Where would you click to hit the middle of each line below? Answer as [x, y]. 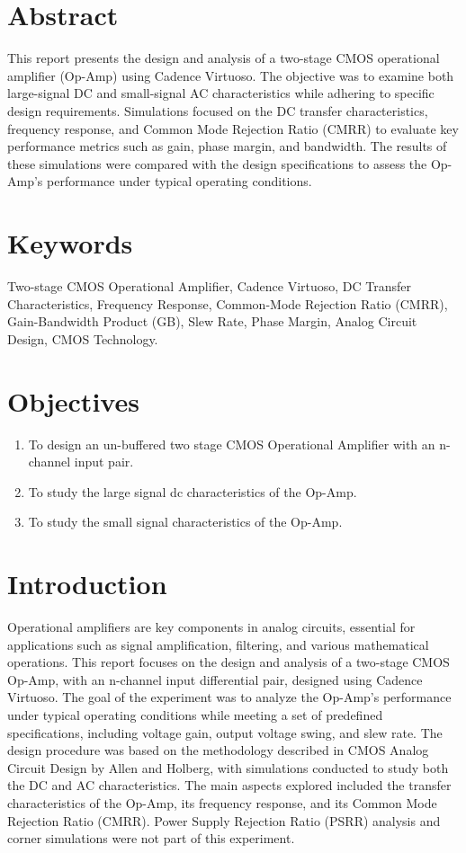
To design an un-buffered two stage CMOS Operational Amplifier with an [232, 444]
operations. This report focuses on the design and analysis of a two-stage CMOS [229, 662]
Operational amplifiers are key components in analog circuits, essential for [211, 626]
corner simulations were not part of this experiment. [151, 838]
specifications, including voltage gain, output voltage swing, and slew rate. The [225, 732]
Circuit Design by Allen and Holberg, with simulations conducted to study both [228, 767]
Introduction [87, 584]
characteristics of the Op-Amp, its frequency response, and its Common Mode [222, 802]
